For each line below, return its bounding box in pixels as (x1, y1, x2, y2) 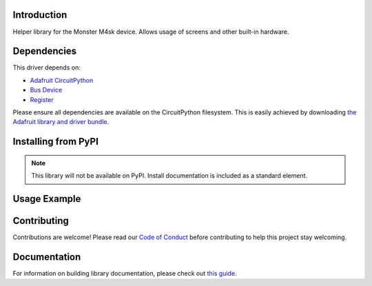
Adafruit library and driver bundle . (12, 118, 110, 126)
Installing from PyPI (12, 136, 99, 147)
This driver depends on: (12, 63, 81, 72)
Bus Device (30, 86, 63, 94)
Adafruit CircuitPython (30, 76, 94, 84)
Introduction (12, 9, 68, 21)
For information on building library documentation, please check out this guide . (12, 269, 237, 277)
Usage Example (12, 193, 81, 205)
